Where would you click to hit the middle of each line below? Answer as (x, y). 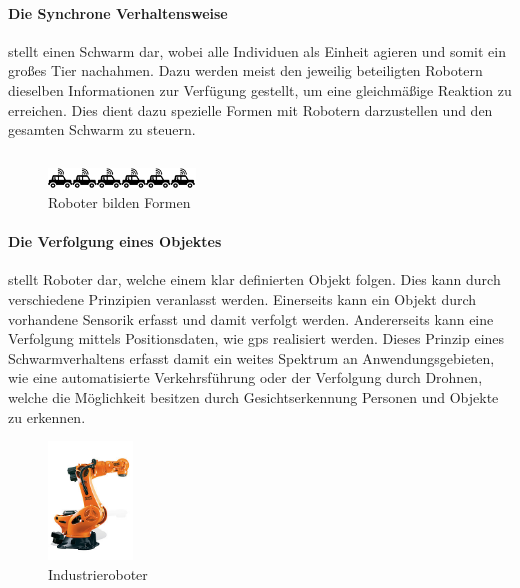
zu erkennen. (47, 416)
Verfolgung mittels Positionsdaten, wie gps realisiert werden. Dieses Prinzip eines (256, 338)
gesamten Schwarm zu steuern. (102, 129)
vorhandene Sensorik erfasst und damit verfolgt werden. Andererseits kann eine (251, 318)
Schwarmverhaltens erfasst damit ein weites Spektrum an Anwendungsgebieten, (251, 357)
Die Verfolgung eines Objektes (115, 241)
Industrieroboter (98, 573)
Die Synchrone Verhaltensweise (118, 12)
